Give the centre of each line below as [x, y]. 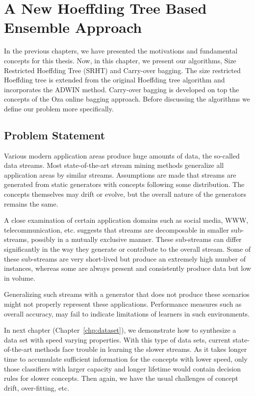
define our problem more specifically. [59, 108]
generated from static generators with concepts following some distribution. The [124, 184]
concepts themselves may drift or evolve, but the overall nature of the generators [125, 194]
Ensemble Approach [73, 27]
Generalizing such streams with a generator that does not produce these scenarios [127, 294]
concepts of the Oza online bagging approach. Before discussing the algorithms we [127, 99]
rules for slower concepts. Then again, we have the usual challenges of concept [121, 378]
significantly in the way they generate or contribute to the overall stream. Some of [127, 249]
